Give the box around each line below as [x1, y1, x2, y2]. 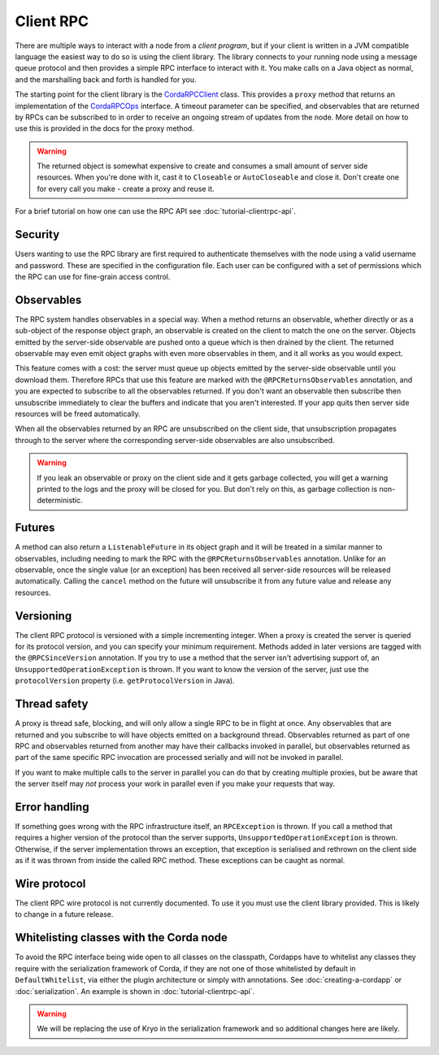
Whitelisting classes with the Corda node [15, 931, 228, 944]
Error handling [15, 800, 89, 814]
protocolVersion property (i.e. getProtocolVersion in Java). [15, 675, 235, 686]
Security [15, 228, 60, 241]
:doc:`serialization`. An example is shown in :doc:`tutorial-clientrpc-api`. [15, 986, 255, 996]
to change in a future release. [15, 910, 114, 919]
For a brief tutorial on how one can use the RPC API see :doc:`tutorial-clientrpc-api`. [15, 206, 297, 216]
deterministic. [37, 496, 83, 506]
